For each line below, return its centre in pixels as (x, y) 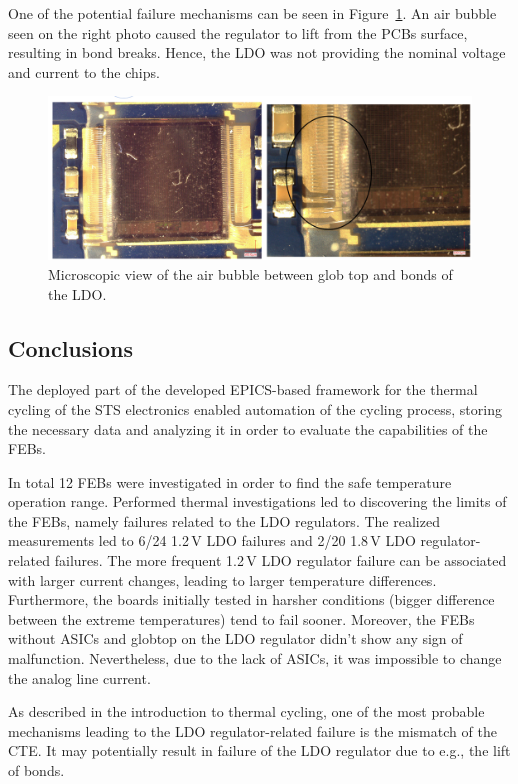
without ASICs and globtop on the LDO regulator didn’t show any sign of (235, 638)
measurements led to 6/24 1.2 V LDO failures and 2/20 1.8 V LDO (212, 540)
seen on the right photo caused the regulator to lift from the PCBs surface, (238, 32)
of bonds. (36, 770)
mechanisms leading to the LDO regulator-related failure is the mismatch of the (252, 730)
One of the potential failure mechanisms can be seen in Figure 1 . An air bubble (252, 13)
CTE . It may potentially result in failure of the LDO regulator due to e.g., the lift (259, 750)
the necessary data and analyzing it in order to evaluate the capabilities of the (248, 428)
